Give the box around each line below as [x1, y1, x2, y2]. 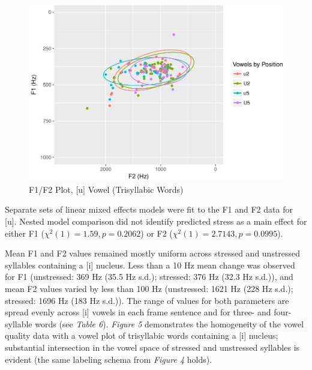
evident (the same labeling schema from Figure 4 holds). [5, 353, 212, 365]
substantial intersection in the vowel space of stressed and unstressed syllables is [5, 341, 300, 353]
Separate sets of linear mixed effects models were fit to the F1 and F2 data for [5, 203, 293, 216]
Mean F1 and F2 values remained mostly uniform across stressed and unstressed [5, 247, 301, 259]
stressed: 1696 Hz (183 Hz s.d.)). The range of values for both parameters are [5, 294, 289, 306]
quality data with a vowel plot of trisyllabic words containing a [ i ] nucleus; [5, 329, 278, 342]
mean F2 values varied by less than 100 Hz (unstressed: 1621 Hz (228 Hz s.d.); [5, 282, 293, 294]
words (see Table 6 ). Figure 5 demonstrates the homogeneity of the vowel [35, 317, 304, 330]
